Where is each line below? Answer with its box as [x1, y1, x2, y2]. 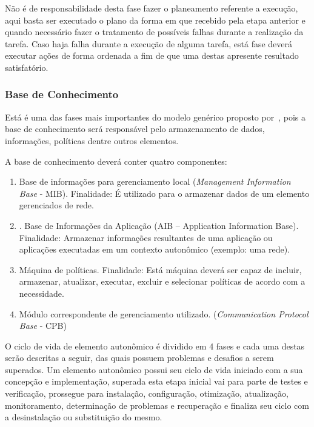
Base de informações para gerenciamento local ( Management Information [19, 175, 291, 188]
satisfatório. [5, 61, 48, 73]
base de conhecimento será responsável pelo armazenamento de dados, [5, 122, 265, 135]
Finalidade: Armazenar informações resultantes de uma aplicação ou [19, 231, 273, 243]
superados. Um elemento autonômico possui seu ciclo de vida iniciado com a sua [5, 363, 303, 376]
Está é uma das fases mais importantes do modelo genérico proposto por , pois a [5, 110, 306, 123]
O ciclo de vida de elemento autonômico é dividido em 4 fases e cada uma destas [5, 339, 305, 352]
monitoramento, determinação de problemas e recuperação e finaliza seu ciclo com [5, 399, 309, 411]
